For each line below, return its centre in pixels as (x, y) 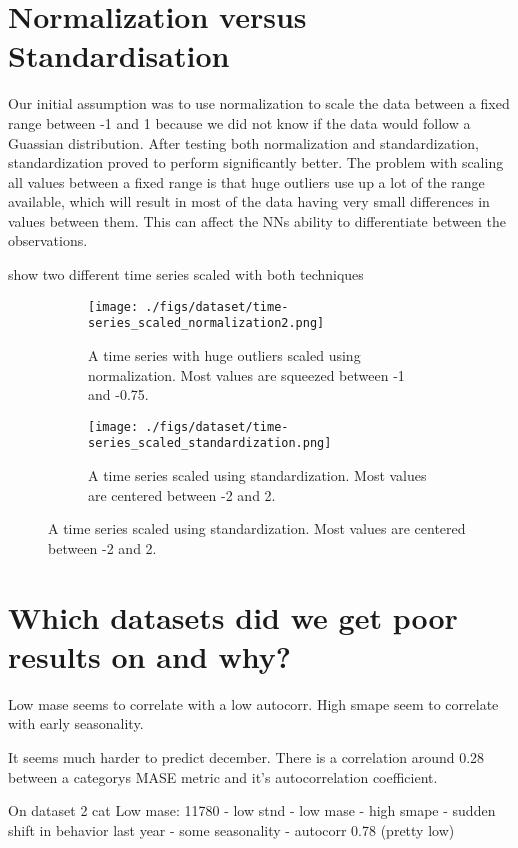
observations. (48, 240)
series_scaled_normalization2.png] (206, 323)
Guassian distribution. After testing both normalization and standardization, (243, 142)
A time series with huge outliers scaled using (224, 354)
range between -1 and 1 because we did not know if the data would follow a (239, 122)
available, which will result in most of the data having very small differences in (249, 201)
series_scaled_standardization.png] (210, 443)
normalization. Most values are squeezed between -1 (246, 374)
